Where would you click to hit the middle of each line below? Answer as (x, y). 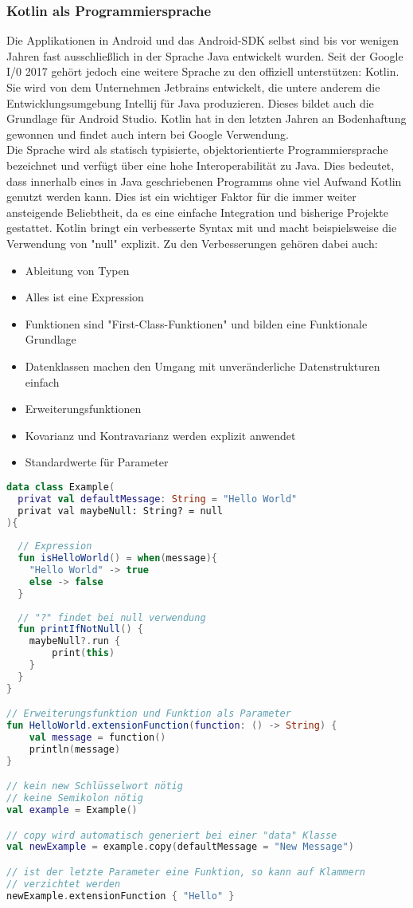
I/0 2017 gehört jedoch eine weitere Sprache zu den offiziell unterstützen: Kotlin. (203, 71)
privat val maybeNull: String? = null (121, 511)
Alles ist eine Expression (84, 297)
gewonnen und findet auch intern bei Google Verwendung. (148, 134)
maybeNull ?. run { (75, 641)
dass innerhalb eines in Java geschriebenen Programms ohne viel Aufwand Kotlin (204, 181)
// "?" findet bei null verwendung (112, 617)
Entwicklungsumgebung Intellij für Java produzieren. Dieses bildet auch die (190, 102)
